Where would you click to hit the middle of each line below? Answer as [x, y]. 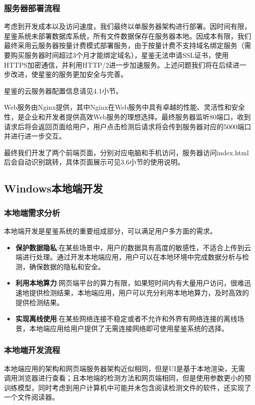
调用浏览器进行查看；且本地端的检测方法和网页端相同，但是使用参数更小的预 [127, 378]
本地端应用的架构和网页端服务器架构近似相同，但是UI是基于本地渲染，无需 [125, 368]
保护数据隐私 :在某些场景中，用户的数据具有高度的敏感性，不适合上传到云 [133, 247]
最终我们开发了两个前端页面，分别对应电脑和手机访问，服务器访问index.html [127, 152]
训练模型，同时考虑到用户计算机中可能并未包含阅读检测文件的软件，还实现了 [127, 387]
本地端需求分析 [32, 212]
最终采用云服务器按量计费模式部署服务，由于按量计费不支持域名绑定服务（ [124, 45]
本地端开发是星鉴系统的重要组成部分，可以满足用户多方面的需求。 [110, 230]
